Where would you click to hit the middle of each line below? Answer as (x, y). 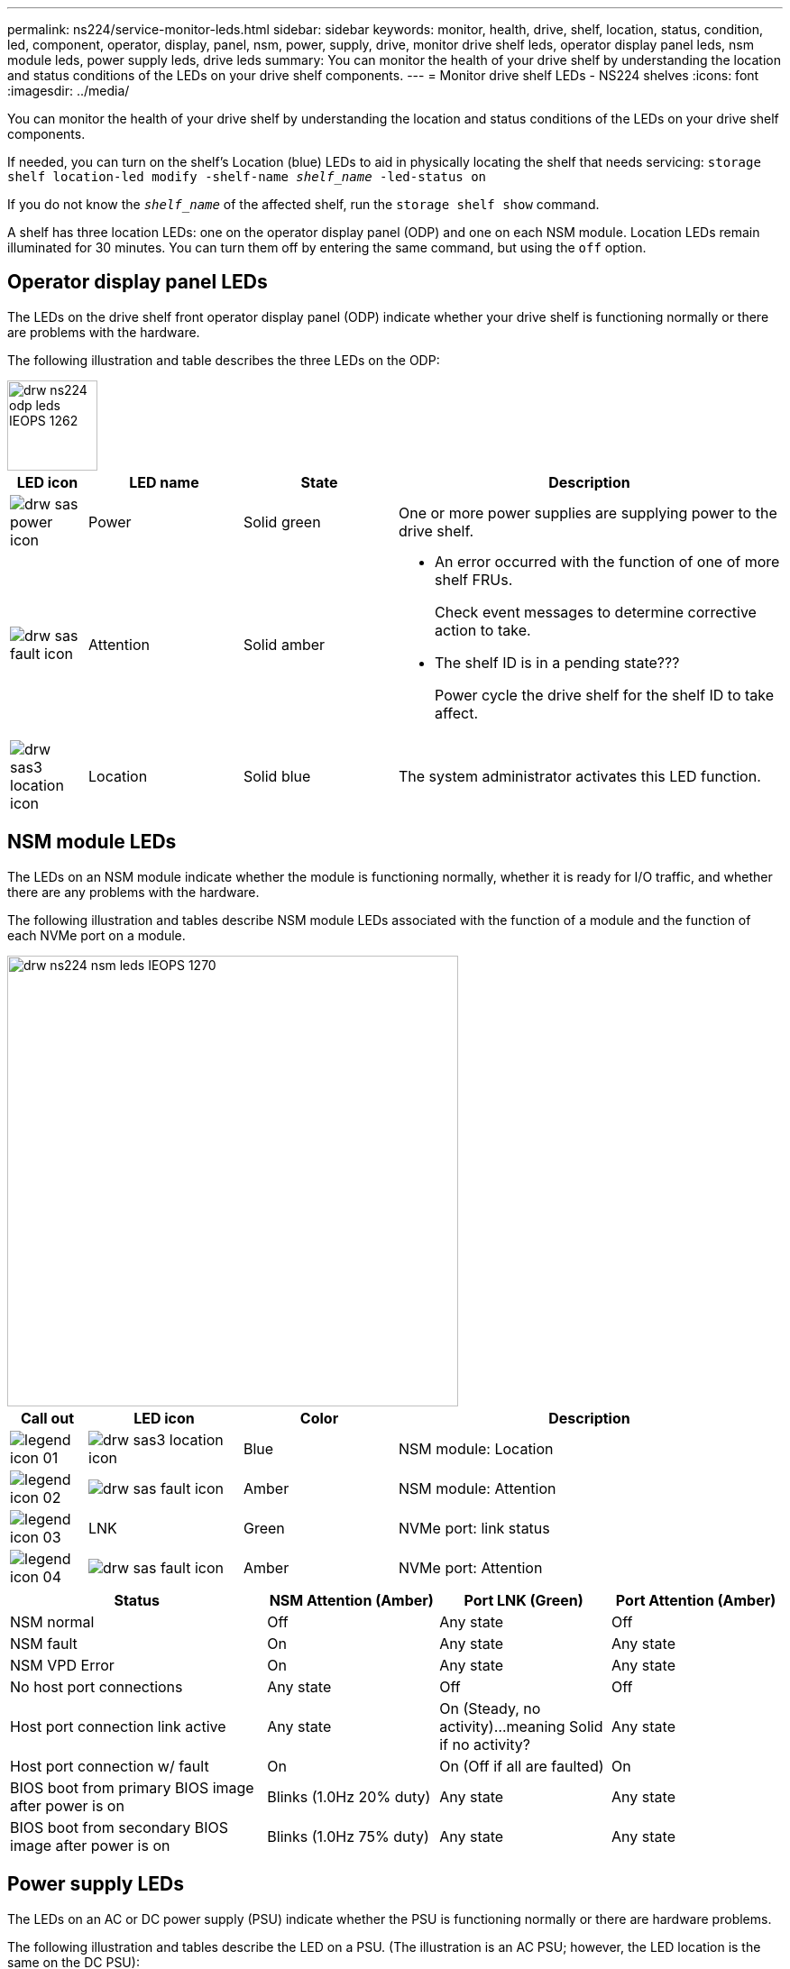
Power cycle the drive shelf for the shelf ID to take (605, 695)
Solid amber (285, 644)
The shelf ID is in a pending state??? (557, 662)
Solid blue (277, 776)
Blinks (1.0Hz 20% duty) (349, 1796)
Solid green (282, 522)
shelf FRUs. (474, 579)
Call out (47, 1418)
